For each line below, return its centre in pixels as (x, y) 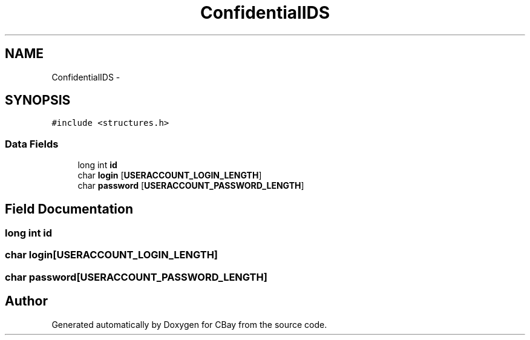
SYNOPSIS (38, 100)
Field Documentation (69, 209)
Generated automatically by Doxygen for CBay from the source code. (189, 324)
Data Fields (32, 144)
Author (26, 301)
